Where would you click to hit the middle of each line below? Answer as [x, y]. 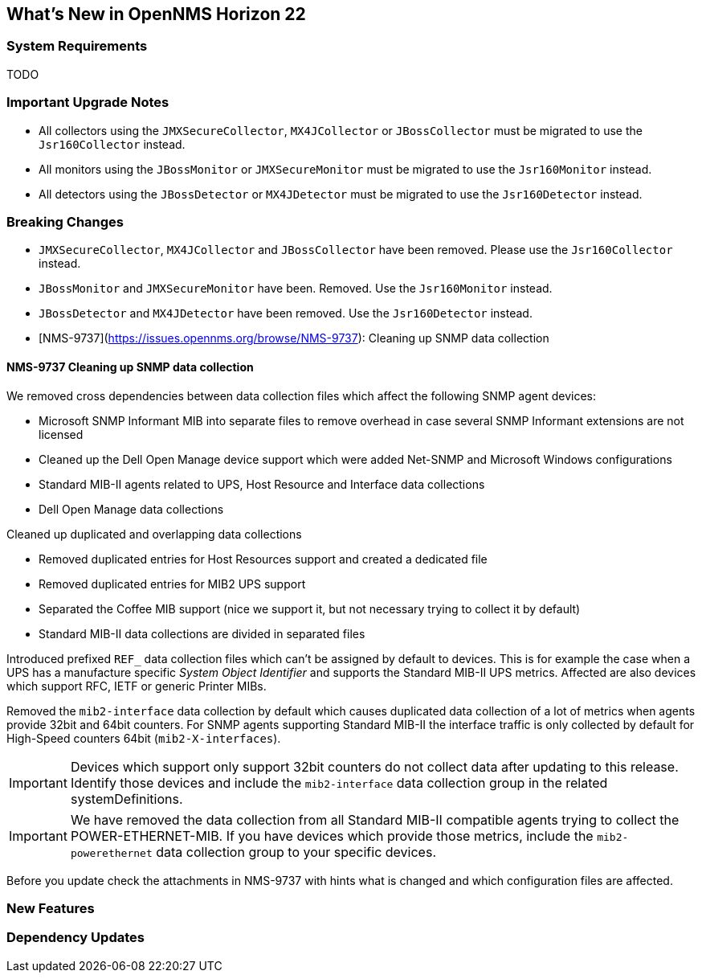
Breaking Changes [65, 221]
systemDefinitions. [127, 799]
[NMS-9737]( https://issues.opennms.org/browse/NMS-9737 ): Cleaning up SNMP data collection [294, 338]
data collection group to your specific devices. [296, 852]
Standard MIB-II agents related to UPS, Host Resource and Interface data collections [262, 484]
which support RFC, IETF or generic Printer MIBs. [137, 686]
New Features [51, 908]
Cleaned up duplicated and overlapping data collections [154, 534]
